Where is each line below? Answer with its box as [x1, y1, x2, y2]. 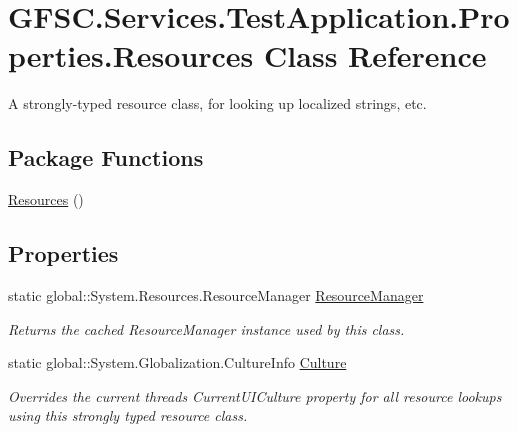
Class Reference [264, 35, 487, 76]
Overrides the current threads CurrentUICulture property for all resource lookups [8, 385, 502, 406]
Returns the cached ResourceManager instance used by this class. [8, 318, 405, 339]
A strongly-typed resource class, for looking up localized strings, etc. [8, 93, 427, 114]
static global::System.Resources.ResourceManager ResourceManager [8, 284, 424, 305]
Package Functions [8, 142, 204, 173]
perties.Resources [8, 35, 254, 76]
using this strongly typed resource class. [8, 405, 248, 426]
